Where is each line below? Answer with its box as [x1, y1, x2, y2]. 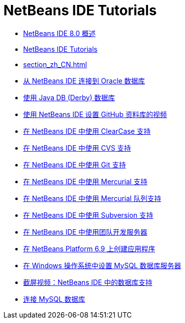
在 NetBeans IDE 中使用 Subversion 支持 [23, 210, 154, 219]
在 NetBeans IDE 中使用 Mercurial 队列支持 [23, 194, 161, 202]
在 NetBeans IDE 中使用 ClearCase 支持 [23, 126, 151, 135]
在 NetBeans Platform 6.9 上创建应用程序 [23, 244, 155, 253]
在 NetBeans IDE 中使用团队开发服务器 [23, 227, 148, 236]
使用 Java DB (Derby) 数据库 [23, 93, 115, 102]
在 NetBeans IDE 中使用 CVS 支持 [23, 143, 131, 152]
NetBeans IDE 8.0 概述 [23, 29, 96, 38]
